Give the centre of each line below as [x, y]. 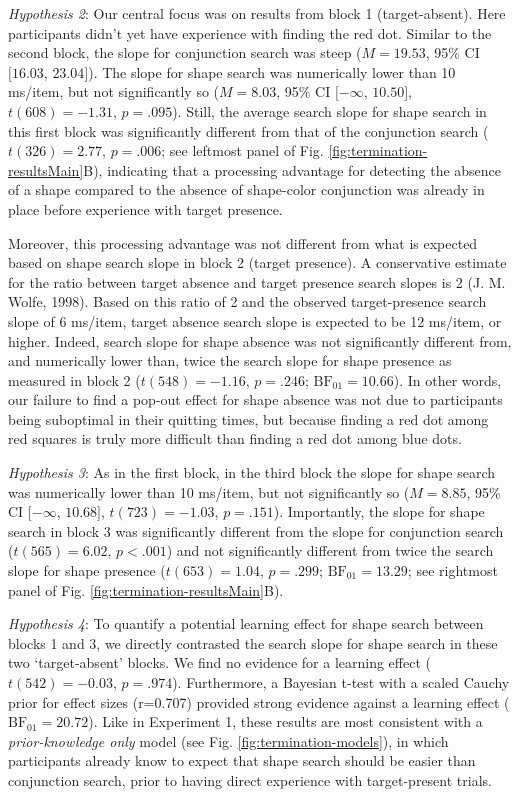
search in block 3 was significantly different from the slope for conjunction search [256, 530]
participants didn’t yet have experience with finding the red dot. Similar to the [250, 32]
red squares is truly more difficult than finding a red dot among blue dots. [235, 438]
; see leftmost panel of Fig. [242, 150]
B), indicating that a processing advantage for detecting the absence [292, 169]
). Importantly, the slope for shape [379, 511]
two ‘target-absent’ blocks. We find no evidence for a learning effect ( [219, 662]
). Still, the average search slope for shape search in [329, 110]
